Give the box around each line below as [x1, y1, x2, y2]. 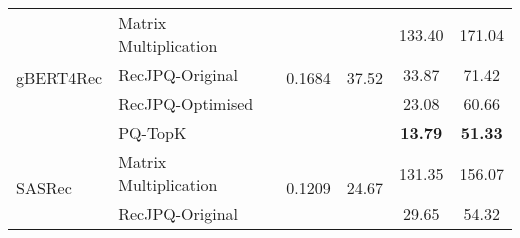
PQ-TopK [118, 121, 187, 144]
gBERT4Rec [16, 66, 103, 89]
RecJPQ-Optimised [118, 92, 254, 115]
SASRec [16, 176, 72, 199]
